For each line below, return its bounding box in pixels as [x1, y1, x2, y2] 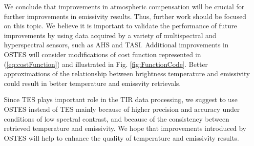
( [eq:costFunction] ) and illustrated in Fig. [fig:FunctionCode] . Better [4, 59, 208, 69]
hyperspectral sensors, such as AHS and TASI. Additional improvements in [4, 40, 229, 50]
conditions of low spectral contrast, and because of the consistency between [4, 113, 229, 124]
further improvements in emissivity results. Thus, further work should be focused [4, 11, 246, 21]
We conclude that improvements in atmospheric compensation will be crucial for [4, 1, 245, 11]
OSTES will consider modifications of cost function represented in [4, 49, 201, 59]
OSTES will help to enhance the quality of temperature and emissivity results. [4, 132, 239, 143]
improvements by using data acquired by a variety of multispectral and [4, 30, 216, 40]
